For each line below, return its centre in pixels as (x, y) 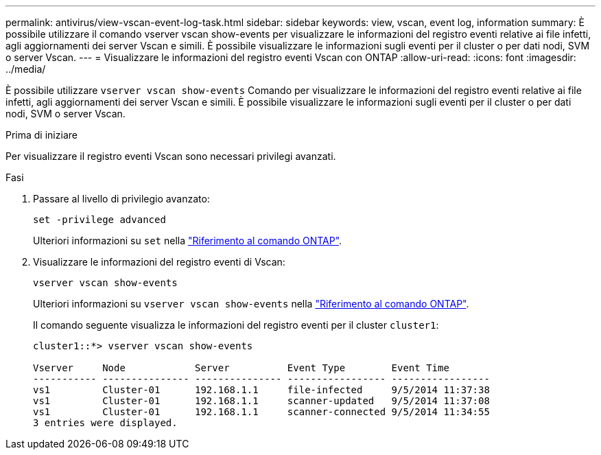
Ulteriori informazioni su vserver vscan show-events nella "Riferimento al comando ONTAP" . (251, 304)
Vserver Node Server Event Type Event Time (241, 368)
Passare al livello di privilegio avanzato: (121, 199)
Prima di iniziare (42, 135)
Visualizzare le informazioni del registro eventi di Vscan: (159, 262)
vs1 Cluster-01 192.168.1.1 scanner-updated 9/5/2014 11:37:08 (261, 401)
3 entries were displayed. (105, 423)
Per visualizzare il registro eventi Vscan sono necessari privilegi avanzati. (171, 156)
